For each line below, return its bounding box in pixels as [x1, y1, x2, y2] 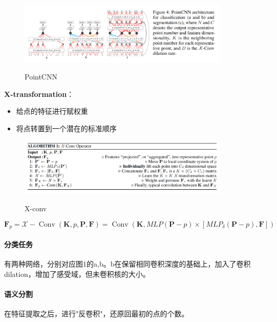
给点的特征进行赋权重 [16, 106, 88, 116]
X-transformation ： [4, 88, 74, 99]
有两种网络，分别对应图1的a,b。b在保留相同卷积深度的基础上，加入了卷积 [4, 258, 251, 269]
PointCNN [25, 71, 57, 82]
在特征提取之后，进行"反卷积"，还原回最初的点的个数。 [4, 308, 189, 319]
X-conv [25, 203, 47, 213]
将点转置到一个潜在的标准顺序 [16, 123, 117, 134]
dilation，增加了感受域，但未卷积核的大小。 [4, 268, 150, 279]
